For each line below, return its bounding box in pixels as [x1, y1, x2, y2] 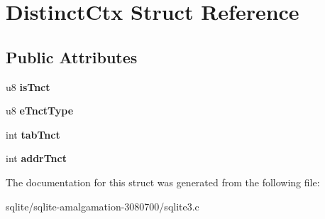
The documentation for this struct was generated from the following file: [6, 174, 320, 189]
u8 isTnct [6, 79, 50, 94]
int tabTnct [6, 127, 60, 141]
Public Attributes [6, 46, 138, 68]
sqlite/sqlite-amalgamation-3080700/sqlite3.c [6, 198, 199, 213]
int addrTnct [6, 151, 67, 166]
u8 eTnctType [6, 103, 74, 118]
